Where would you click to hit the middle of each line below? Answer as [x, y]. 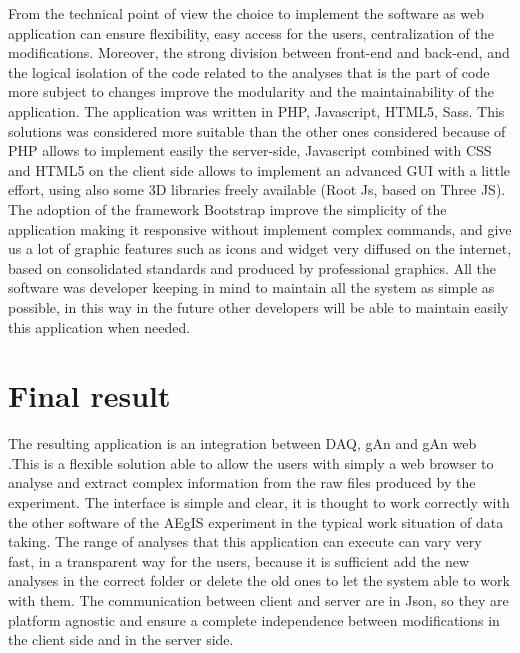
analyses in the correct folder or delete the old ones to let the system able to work [259, 580]
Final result [89, 395]
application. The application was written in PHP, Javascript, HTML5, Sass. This [256, 110]
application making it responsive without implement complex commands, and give [260, 228]
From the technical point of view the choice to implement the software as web [246, 13]
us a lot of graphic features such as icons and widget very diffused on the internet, [260, 248]
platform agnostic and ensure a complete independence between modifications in [254, 619]
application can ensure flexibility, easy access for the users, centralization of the [251, 32]
